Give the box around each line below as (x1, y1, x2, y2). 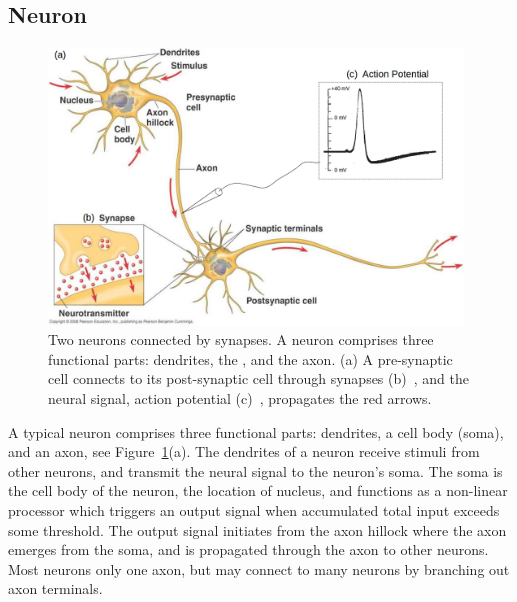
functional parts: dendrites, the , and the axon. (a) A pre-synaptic (48, 348, 453, 369)
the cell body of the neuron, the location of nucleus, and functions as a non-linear (8, 480, 508, 501)
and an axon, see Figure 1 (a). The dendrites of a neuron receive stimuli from (8, 441, 480, 462)
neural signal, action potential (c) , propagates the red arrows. (48, 387, 432, 408)
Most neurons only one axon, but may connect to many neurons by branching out (8, 558, 510, 579)
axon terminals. (8, 578, 103, 599)
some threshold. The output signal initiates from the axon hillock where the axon (8, 519, 507, 540)
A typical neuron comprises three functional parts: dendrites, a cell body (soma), (8, 421, 504, 442)
